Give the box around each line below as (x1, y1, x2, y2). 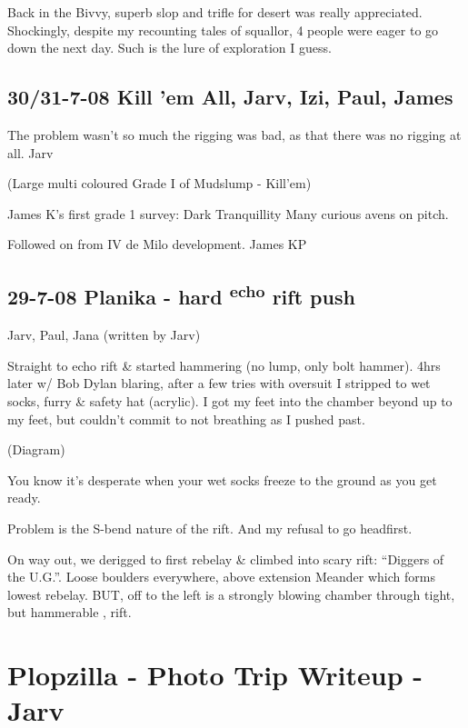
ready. (7, 488, 41, 507)
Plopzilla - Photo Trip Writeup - (7, 656, 423, 693)
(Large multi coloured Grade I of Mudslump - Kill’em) (7, 174, 312, 193)
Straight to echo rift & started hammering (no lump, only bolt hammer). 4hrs (7, 355, 441, 374)
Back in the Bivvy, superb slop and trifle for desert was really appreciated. (7, 3, 423, 21)
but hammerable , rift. (7, 603, 132, 622)
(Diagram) (7, 440, 65, 459)
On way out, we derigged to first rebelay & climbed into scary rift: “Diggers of (7, 549, 444, 568)
